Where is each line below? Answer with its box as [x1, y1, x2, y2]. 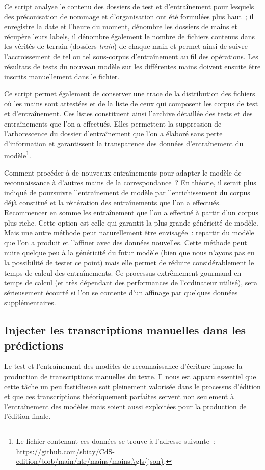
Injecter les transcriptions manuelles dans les [4, 322, 246, 338]
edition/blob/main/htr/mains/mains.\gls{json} [16, 456, 164, 466]
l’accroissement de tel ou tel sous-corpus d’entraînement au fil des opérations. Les [4, 51, 258, 61]
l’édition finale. [4, 411, 51, 422]
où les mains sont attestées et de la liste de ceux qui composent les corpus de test [4, 98, 258, 109]
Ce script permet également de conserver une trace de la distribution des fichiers [4, 88, 255, 98]
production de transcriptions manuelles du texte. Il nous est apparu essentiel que [4, 371, 256, 382]
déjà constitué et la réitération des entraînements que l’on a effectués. [4, 197, 221, 208]
